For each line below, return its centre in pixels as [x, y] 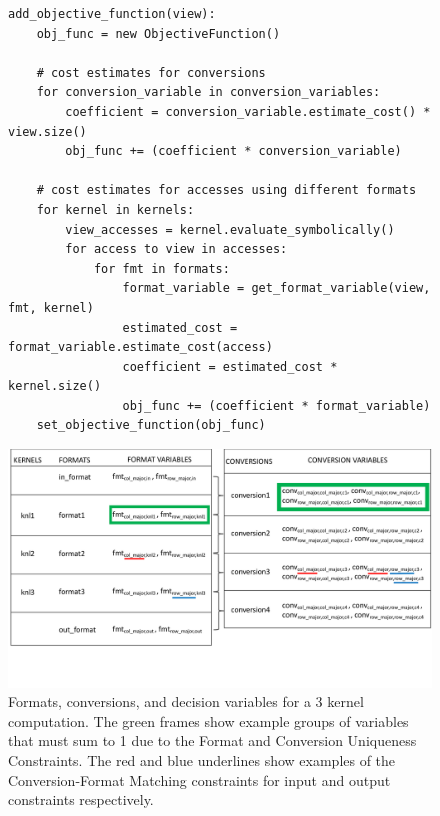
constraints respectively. [81, 799]
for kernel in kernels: [115, 209]
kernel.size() [55, 386]
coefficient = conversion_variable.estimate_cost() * [248, 111]
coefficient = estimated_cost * [230, 366]
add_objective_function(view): [112, 14]
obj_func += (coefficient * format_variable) [276, 405]
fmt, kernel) [51, 307]
